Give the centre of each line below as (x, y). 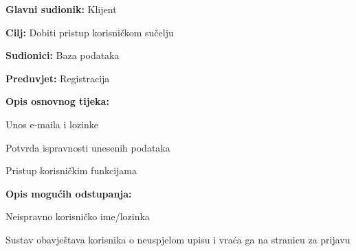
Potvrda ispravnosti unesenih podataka (88, 147)
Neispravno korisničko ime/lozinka (78, 216)
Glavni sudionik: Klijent (61, 9)
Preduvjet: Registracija (58, 78)
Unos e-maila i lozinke (52, 124)
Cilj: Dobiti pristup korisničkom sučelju (90, 32)
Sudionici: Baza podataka (63, 55)
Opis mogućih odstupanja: (69, 193)
